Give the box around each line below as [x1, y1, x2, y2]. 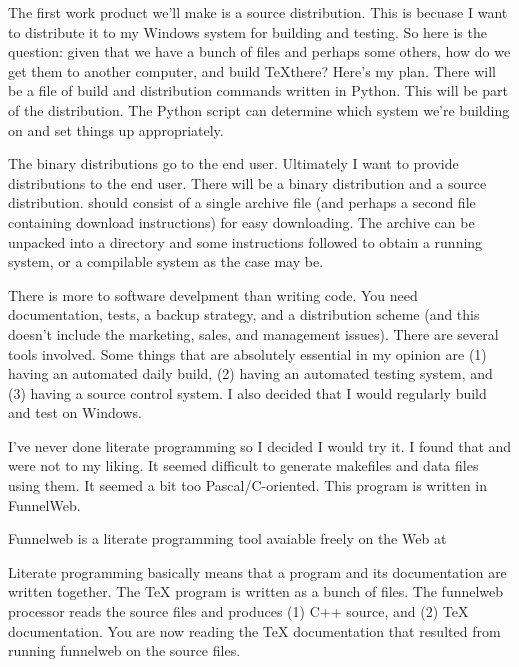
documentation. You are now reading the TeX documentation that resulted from [8, 620, 501, 641]
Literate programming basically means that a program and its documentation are [8, 561, 507, 582]
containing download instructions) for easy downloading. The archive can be [8, 211, 475, 232]
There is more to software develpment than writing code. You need [8, 284, 418, 305]
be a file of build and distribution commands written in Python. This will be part [8, 80, 508, 101]
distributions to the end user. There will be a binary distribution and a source [8, 172, 487, 193]
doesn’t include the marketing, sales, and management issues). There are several [8, 323, 499, 344]
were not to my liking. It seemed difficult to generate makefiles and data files [8, 455, 479, 476]
